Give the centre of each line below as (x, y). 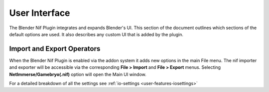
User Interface (40, 13)
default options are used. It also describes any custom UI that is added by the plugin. (96, 34)
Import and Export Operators (55, 49)
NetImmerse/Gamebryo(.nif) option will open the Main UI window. (78, 74)
